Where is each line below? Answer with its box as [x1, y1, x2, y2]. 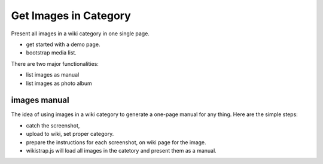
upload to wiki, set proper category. [26, 130, 114, 138]
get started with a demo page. [26, 41, 100, 48]
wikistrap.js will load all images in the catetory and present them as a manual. [26, 147, 217, 154]
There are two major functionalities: [11, 60, 99, 67]
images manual [11, 95, 69, 105]
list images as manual [26, 71, 80, 78]
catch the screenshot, [26, 122, 80, 129]
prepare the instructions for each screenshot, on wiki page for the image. [26, 138, 206, 146]
